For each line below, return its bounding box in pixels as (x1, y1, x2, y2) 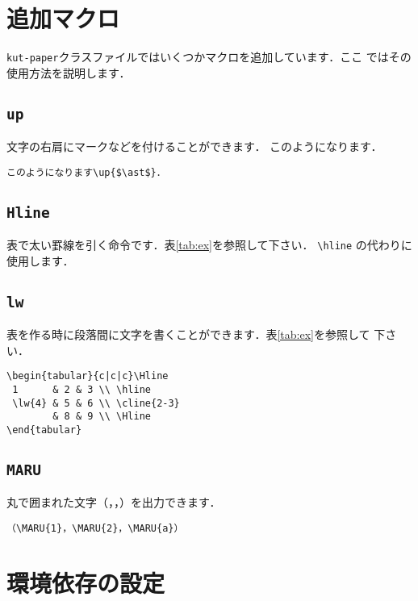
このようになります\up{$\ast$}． (6, 166, 166, 178)
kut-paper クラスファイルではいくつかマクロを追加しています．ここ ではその (6, 48, 412, 65)
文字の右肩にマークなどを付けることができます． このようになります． (6, 138, 382, 155)
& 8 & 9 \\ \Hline (52, 411, 151, 423)
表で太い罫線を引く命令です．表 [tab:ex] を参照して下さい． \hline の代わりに (6, 236, 412, 253)
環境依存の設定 (6, 566, 165, 599)
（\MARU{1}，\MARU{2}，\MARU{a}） (6, 523, 184, 535)
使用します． (6, 252, 74, 269)
